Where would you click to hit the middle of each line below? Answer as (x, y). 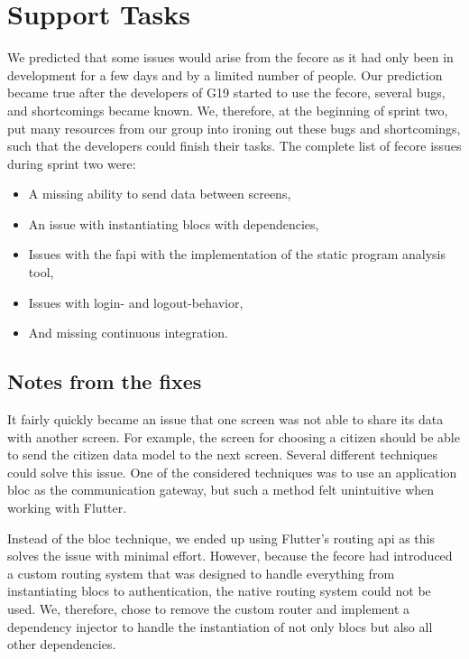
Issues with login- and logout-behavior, (136, 302)
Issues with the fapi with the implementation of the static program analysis (237, 254)
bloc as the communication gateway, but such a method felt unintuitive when (221, 490)
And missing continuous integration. (128, 333)
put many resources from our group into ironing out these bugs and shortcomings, (234, 128)
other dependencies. (62, 644)
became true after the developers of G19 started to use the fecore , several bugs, (226, 93)
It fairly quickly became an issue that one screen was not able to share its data (225, 419)
